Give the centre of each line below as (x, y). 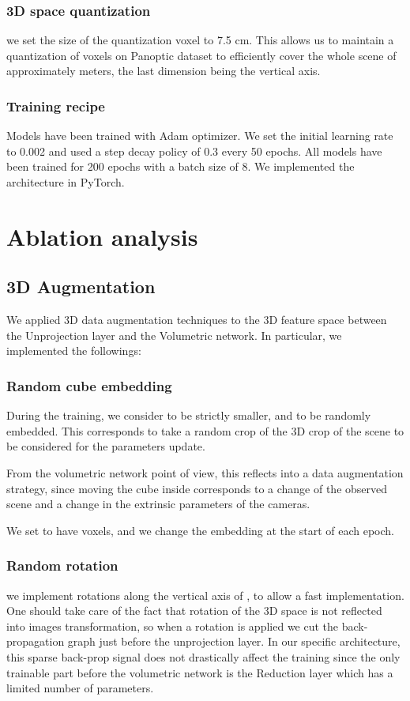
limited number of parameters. (80, 688)
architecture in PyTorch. (66, 182)
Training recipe (56, 106)
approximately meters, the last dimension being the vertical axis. (164, 71)
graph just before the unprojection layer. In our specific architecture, (234, 641)
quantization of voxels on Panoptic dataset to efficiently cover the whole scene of (201, 55)
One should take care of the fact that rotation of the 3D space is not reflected (194, 611)
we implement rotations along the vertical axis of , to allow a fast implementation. (205, 595)
